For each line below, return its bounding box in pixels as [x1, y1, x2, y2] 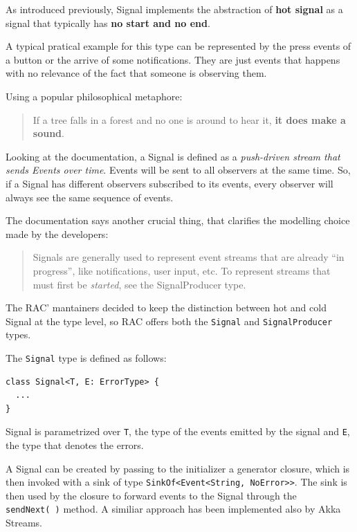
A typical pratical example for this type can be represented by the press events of [6, 39, 351, 53]
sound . [33, 126, 64, 140]
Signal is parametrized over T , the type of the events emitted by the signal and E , [6, 424, 350, 439]
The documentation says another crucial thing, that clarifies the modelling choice [6, 213, 350, 228]
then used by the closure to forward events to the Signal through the [6, 488, 297, 502]
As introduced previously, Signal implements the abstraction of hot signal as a [6, 2, 343, 16]
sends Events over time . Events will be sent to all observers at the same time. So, [6, 163, 351, 177]
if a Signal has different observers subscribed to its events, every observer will [6, 176, 333, 190]
